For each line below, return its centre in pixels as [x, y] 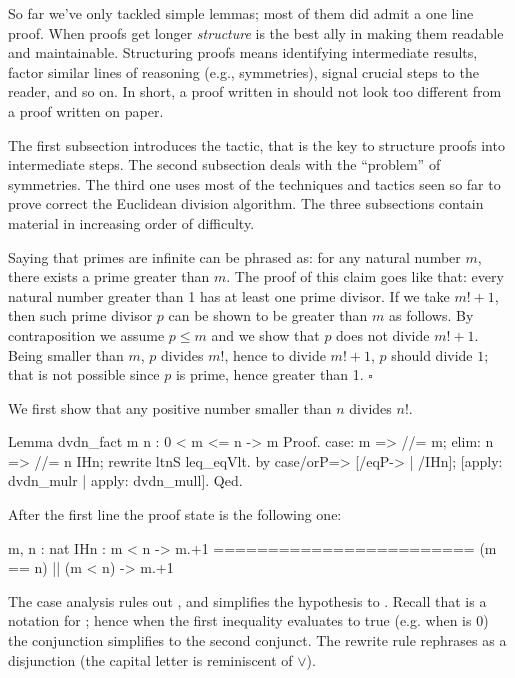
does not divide [383, 334]
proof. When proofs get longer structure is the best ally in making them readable [256, 32]
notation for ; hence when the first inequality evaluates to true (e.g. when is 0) [248, 620]
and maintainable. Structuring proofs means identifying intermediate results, [243, 52]
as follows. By [431, 315]
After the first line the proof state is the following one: [175, 514]
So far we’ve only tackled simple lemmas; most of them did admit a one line [241, 13]
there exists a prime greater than [109, 276]
